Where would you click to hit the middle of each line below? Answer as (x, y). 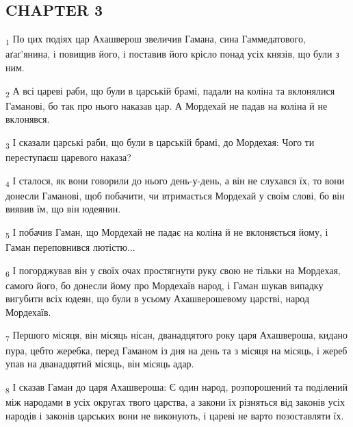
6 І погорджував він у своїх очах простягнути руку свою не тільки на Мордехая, (173, 271)
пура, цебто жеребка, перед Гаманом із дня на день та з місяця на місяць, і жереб (176, 350)
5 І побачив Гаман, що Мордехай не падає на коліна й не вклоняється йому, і (167, 232)
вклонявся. (28, 119)
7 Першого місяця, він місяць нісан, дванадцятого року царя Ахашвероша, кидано (177, 336)
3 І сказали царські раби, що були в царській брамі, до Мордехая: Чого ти (160, 143)
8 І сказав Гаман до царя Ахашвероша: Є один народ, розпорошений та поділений (177, 387)
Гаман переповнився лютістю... (70, 246)
